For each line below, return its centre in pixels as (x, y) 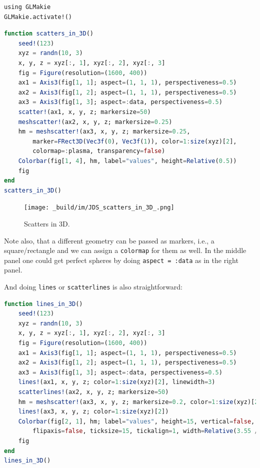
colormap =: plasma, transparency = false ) (99, 151)
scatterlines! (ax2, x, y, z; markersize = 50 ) (93, 392)
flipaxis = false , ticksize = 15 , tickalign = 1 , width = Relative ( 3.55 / (145, 431)
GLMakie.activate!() (38, 17)
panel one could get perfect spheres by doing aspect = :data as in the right (121, 260)
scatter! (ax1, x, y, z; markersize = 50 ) (84, 112)
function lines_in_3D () (43, 304)
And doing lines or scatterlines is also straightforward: (93, 287)
